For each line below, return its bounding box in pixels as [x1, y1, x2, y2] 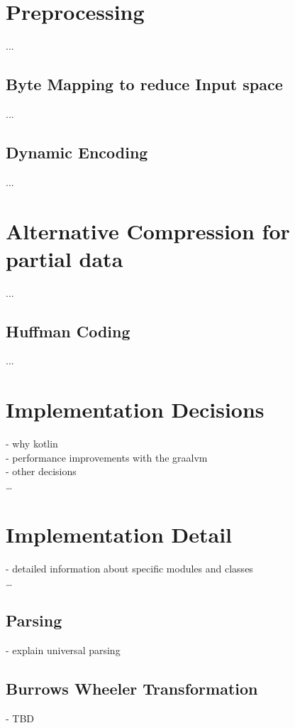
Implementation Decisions [6, 395, 265, 424]
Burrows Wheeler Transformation [6, 678, 258, 700]
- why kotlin [6, 436, 58, 451]
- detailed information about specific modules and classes [6, 560, 253, 575]
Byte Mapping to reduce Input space [6, 73, 283, 95]
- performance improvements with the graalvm [6, 450, 208, 464]
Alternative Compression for [6, 216, 290, 245]
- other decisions [6, 464, 77, 479]
